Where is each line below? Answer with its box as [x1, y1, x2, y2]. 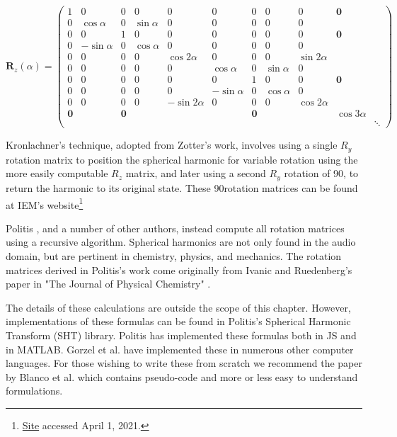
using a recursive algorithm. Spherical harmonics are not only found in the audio [6, 234, 356, 249]
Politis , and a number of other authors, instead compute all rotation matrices [6, 220, 345, 235]
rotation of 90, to [284, 166, 359, 181]
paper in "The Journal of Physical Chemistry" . [6, 276, 211, 291]
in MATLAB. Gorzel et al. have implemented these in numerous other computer [6, 341, 354, 356]
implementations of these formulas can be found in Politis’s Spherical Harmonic [6, 314, 351, 329]
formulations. [6, 383, 63, 398]
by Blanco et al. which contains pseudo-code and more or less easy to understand [6, 369, 358, 384]
